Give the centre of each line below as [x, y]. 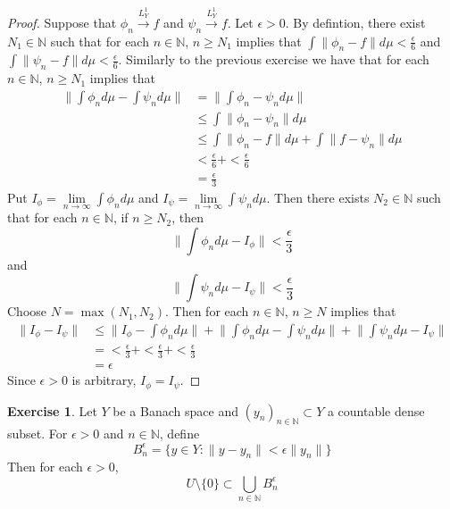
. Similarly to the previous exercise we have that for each [274, 59]
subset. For [37, 434]
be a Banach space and [175, 410]
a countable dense [376, 410]
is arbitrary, [104, 380]
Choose [27, 311]
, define [179, 434]
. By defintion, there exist [355, 22]
